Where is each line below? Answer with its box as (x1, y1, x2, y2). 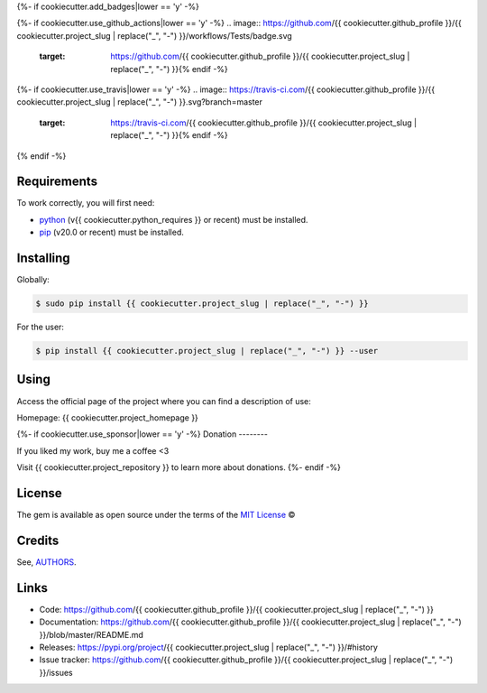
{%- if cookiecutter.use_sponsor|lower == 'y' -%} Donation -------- (16, 429, 268, 439)
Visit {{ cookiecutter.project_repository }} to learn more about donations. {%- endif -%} (16, 462, 342, 473)
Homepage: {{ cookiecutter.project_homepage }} (16, 411, 198, 423)
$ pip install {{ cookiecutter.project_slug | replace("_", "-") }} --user (35, 346, 379, 356)
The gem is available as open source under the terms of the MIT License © (16, 510, 296, 521)
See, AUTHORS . (16, 556, 77, 568)
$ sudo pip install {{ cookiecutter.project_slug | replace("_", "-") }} (35, 299, 369, 309)
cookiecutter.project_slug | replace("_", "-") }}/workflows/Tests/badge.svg (16, 30, 292, 41)
